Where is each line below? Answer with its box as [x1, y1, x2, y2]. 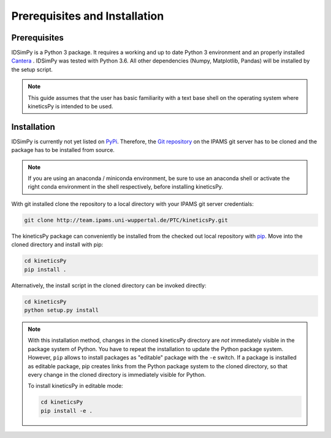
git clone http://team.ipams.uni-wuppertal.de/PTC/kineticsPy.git [24, 216, 228, 224]
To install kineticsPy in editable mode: [28, 382, 123, 390]
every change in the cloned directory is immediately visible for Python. [28, 371, 207, 378]
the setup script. [11, 66, 53, 73]
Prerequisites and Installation [11, 9, 164, 23]
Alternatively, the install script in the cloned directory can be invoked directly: [11, 282, 207, 289]
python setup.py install [24, 306, 99, 314]
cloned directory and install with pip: [11, 241, 104, 248]
